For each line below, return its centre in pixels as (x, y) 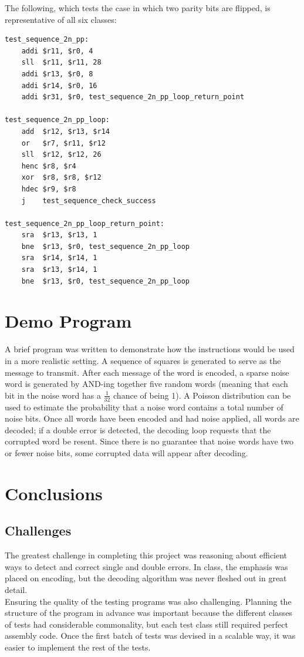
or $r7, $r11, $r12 (63, 143)
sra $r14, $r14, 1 (59, 258)
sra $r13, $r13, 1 (59, 235)
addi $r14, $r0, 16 (59, 85)
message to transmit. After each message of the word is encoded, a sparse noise (147, 372)
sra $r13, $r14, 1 (59, 270)
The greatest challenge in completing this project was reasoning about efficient (146, 555)
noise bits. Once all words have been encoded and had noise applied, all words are (152, 418)
